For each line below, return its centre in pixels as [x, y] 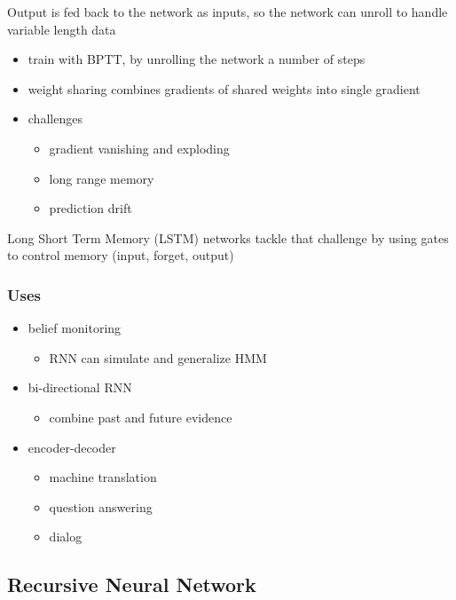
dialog [66, 537]
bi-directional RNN [80, 387]
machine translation [103, 477]
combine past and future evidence [141, 417]
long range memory [102, 178]
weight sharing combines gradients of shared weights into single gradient [224, 88]
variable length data [62, 29]
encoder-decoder [72, 447]
